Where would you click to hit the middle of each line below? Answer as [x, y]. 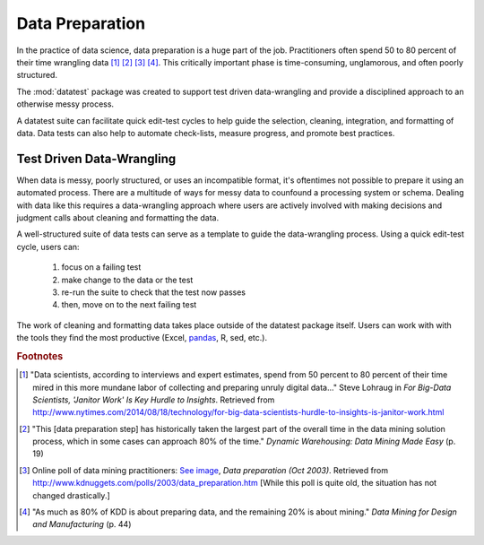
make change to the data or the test [127, 280]
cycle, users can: [48, 247]
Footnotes [40, 356]
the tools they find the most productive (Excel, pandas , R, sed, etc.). [142, 338]
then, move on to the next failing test [129, 305]
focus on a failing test [101, 267]
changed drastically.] [72, 495]
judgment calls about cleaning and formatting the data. [118, 217]
